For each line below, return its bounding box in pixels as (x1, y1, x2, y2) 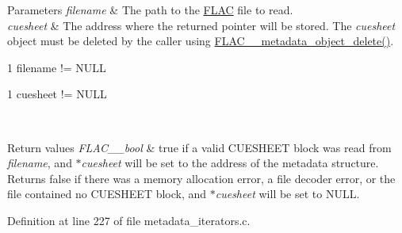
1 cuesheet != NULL (7, 86, 107, 102)
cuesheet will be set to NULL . (215, 185, 360, 202)
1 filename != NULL (7, 59, 106, 75)
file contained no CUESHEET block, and (7, 185, 207, 202)
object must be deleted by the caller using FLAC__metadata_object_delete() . (7, 32, 394, 49)
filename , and (7, 155, 72, 171)
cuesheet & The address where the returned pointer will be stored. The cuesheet (7, 17, 396, 33)
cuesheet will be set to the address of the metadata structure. (81, 155, 379, 171)
